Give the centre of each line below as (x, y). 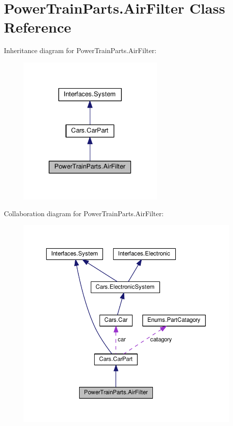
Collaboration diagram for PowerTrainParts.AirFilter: (84, 213)
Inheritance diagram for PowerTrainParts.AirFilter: (80, 50)
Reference (38, 27)
